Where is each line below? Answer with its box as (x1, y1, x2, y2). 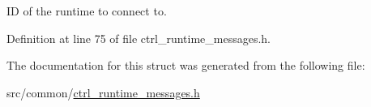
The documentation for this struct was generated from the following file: (6, 57, 365, 74)
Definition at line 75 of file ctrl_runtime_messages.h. (6, 29, 271, 46)
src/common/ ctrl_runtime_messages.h (6, 83, 200, 101)
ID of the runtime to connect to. (6, 2, 167, 19)
